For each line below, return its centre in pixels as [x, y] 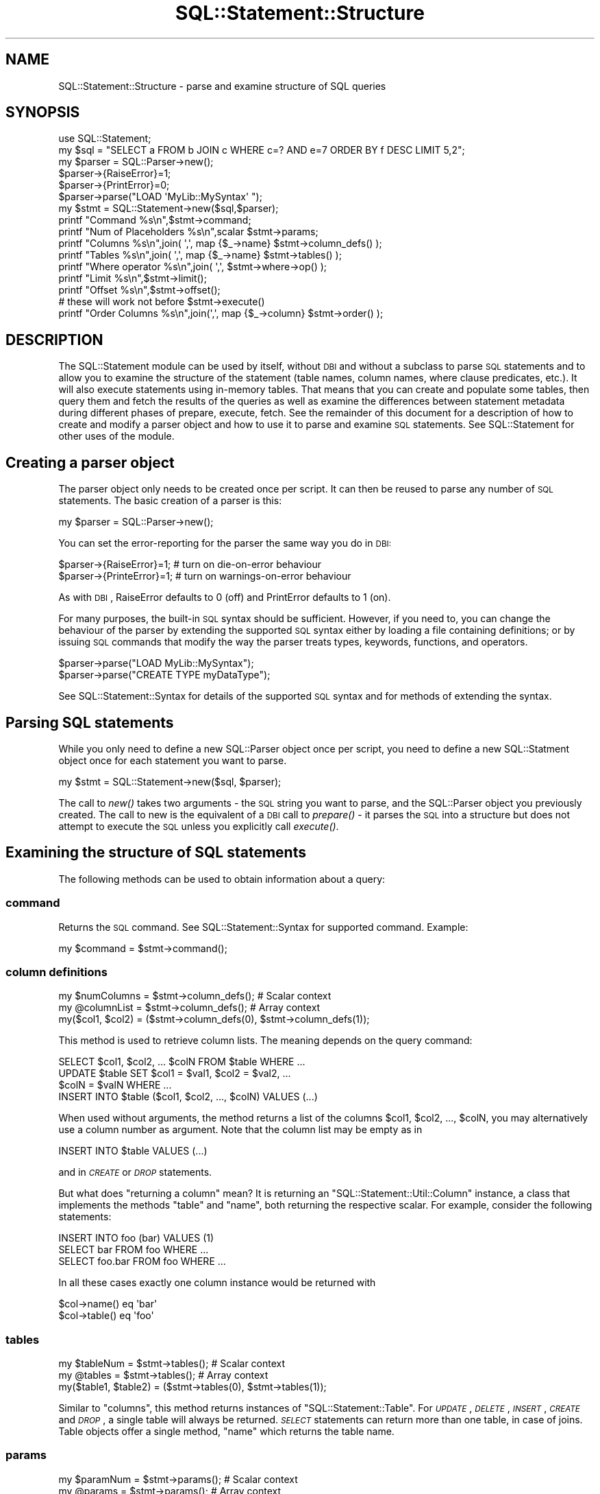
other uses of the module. [116, 436]
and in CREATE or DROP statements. [135, 1172]
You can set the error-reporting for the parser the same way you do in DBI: [225, 543]
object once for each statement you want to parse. [173, 760]
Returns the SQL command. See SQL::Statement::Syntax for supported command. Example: [263, 927]
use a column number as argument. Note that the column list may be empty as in [240, 1130]
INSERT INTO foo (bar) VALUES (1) [136, 1238]
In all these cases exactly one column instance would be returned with [217, 1283]
